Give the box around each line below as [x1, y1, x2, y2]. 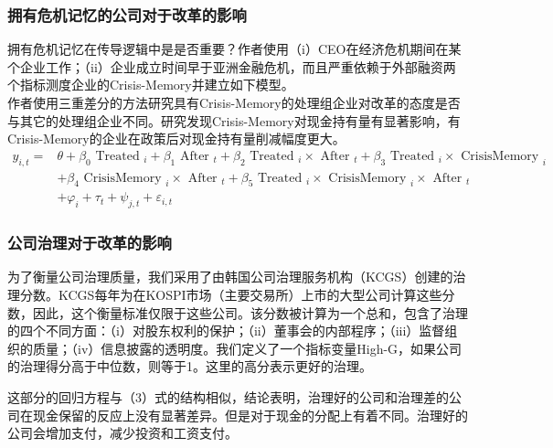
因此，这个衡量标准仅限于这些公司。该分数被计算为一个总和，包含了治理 [32, 303, 468, 322]
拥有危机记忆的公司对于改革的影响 [7, 3, 247, 26]
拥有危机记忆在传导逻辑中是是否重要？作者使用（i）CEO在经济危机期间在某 [7, 39, 462, 59]
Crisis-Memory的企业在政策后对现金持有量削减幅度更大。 [7, 129, 346, 148]
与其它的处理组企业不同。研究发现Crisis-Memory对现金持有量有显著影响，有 [7, 111, 461, 130]
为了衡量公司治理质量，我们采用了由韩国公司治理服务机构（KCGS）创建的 [7, 267, 453, 286]
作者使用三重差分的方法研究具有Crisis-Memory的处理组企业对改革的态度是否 [7, 93, 461, 112]
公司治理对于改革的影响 [7, 231, 172, 254]
